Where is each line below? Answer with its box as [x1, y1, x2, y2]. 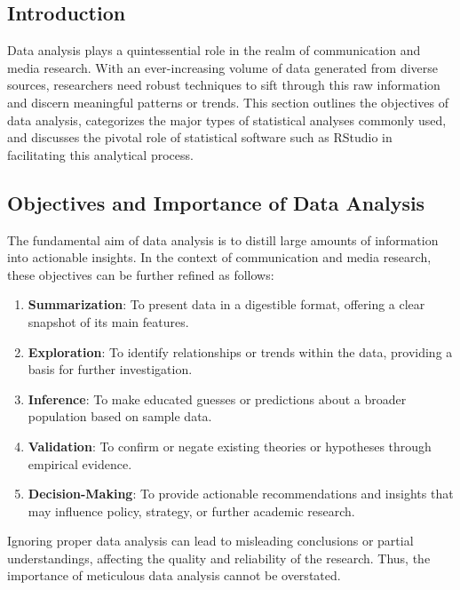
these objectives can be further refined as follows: [7, 265, 274, 283]
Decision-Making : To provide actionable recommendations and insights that [28, 484, 454, 503]
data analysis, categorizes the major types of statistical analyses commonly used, [7, 110, 447, 129]
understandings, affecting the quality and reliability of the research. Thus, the [7, 548, 431, 567]
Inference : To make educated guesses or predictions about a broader [28, 389, 407, 408]
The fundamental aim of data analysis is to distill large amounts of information [7, 230, 439, 249]
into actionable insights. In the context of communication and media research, [7, 248, 432, 267]
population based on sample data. [28, 407, 212, 426]
